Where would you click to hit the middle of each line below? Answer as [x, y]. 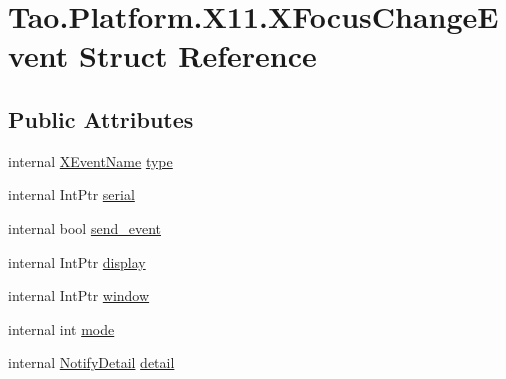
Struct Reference [198, 55]
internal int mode [61, 328]
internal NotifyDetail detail [91, 362]
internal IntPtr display [77, 261]
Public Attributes [101, 118]
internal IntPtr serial [71, 194]
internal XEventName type [90, 160]
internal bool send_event [84, 227]
